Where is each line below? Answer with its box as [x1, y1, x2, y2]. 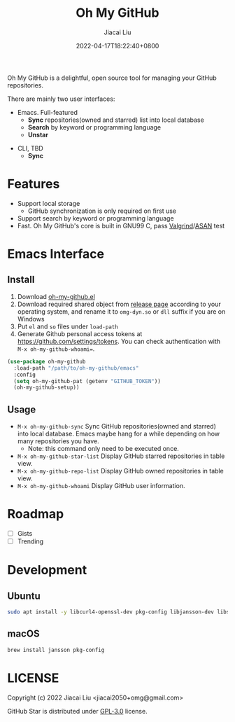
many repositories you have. [17, 437, 99, 445]
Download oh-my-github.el [17, 292, 96, 300]
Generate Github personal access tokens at [17, 329, 143, 338]
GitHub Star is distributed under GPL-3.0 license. [7, 707, 148, 715]
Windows [17, 314, 45, 323]
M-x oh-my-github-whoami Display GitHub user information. [17, 482, 185, 490]
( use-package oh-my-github [7, 358, 86, 365]
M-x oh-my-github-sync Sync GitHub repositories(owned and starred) [17, 422, 217, 431]
